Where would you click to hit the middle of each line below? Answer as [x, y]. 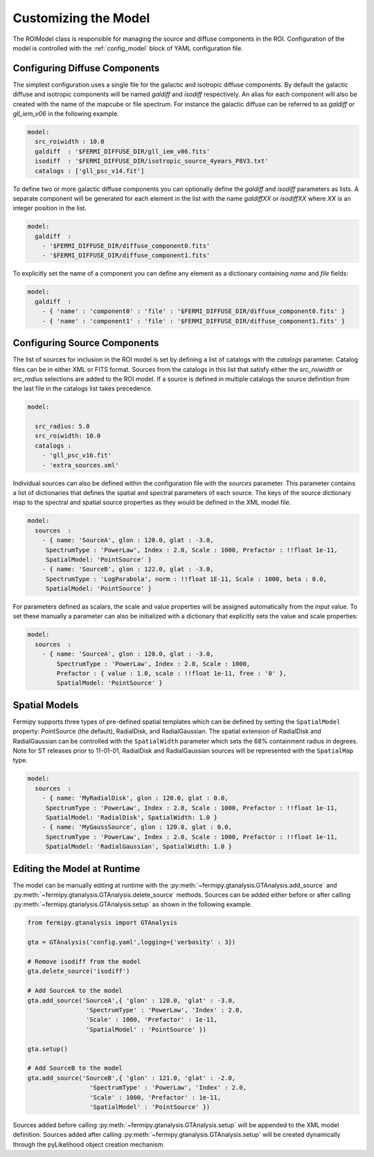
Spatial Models [46, 705]
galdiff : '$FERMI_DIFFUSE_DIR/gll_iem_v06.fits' [123, 151]
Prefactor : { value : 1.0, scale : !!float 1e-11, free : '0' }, [172, 674]
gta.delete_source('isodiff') [79, 971]
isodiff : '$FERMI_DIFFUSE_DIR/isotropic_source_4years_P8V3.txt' [152, 161]
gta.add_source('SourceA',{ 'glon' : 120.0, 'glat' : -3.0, [132, 1000]
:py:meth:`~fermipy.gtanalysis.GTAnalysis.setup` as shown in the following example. [133, 904]
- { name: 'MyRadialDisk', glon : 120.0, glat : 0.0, [135, 798]
